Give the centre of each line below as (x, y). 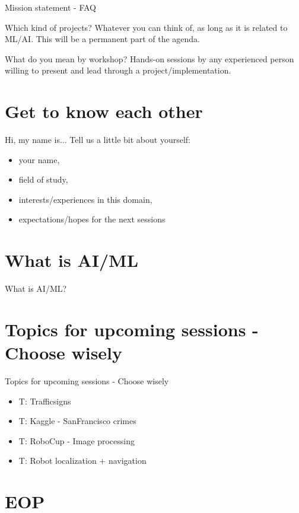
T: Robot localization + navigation (82, 461)
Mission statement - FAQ (51, 7)
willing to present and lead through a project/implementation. (118, 70)
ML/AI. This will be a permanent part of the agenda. (102, 39)
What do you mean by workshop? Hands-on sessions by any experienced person (149, 58)
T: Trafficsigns (45, 401)
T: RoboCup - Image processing (77, 440)
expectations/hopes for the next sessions (92, 219)
